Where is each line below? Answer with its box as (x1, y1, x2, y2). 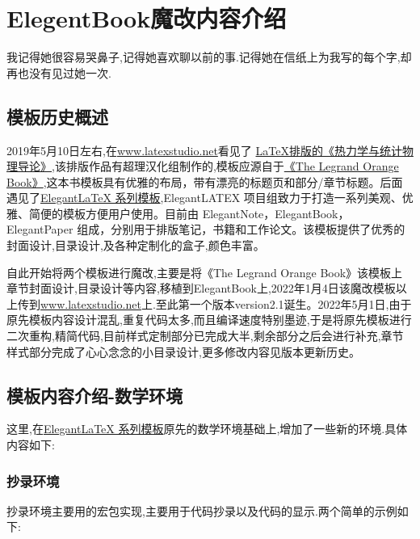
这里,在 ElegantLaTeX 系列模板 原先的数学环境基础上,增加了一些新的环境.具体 (6, 420, 408, 437)
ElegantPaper (6, 221, 73, 238)
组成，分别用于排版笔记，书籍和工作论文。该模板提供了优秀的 (77, 221, 405, 238)
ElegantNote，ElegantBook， (202, 204, 350, 221)
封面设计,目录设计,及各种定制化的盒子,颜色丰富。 (6, 237, 265, 254)
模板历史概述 (6, 103, 108, 128)
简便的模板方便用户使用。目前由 (28, 204, 199, 221)
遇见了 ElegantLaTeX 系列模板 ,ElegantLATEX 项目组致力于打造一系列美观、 (6, 189, 402, 206)
